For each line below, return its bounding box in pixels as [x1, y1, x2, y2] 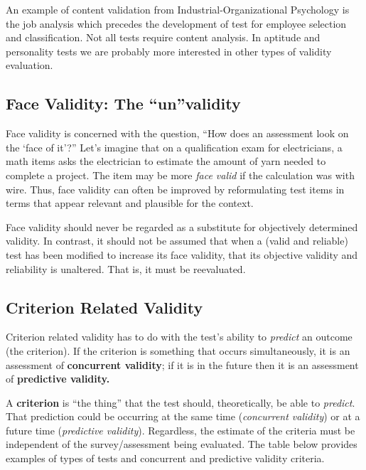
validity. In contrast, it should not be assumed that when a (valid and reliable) [6, 233, 348, 248]
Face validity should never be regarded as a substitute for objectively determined [6, 219, 358, 234]
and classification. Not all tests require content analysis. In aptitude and [6, 30, 321, 45]
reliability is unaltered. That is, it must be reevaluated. [6, 261, 246, 276]
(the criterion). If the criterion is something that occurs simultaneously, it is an [6, 343, 350, 358]
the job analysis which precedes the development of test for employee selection [6, 16, 347, 31]
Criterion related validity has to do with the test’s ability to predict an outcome [6, 329, 352, 344]
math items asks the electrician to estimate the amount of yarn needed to [6, 154, 326, 169]
